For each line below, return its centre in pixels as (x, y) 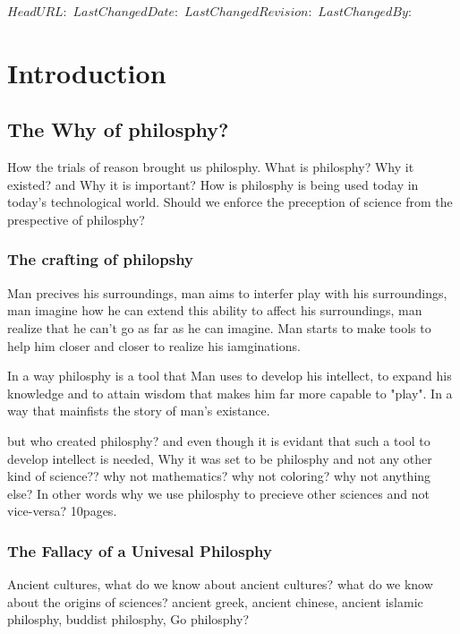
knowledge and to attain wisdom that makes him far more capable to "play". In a (230, 393)
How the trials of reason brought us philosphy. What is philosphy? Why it (211, 167)
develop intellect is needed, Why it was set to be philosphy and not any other (220, 458)
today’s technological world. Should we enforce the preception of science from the (230, 202)
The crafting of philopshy (100, 259)
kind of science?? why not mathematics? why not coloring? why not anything (219, 476)
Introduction (87, 72)
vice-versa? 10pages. (62, 511)
